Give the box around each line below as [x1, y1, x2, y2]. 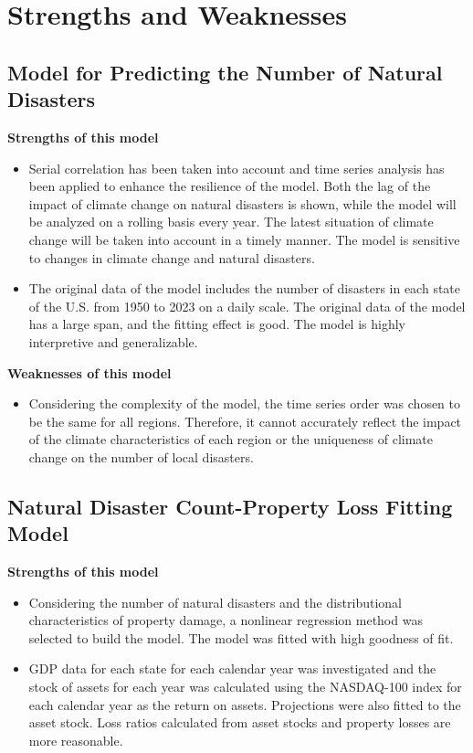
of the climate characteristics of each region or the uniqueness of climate [28, 430, 433, 449]
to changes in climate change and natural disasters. [28, 248, 315, 267]
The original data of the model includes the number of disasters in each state [28, 279, 461, 298]
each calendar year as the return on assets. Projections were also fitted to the [28, 695, 461, 714]
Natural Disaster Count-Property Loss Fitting [7, 492, 453, 520]
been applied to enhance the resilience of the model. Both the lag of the [28, 176, 431, 196]
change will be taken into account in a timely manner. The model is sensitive [28, 229, 460, 249]
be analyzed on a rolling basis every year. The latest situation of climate [28, 212, 434, 231]
